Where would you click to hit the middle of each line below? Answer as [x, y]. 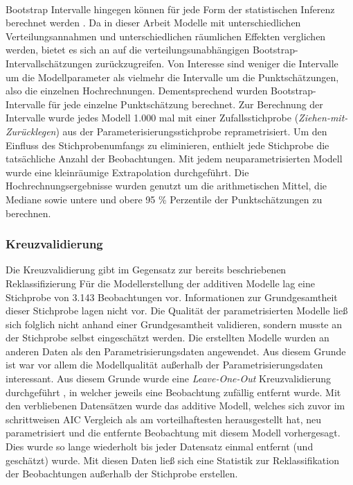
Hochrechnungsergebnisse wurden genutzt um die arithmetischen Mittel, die [166, 186]
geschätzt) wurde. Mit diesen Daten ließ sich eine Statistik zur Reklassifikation [172, 460]
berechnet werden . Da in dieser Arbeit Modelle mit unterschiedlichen [153, 23]
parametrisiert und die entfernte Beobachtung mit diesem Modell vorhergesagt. [173, 433]
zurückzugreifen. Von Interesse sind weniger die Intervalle [217, 63]
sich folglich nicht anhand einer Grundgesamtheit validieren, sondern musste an [174, 324]
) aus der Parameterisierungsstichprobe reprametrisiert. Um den [191, 131]
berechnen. [28, 213]
